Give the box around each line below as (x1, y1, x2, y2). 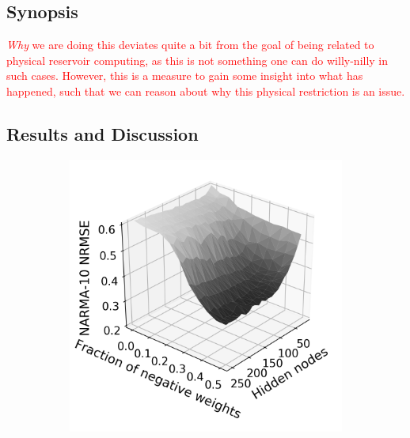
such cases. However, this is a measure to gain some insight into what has (6, 67, 363, 84)
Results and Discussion (6, 121, 199, 145)
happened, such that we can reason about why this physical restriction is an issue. (6, 82, 405, 99)
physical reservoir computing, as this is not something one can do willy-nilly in (6, 51, 389, 68)
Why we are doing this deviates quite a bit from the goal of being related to (6, 36, 374, 53)
